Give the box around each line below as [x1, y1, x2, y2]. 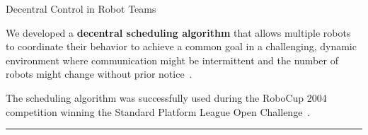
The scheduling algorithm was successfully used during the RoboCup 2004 [6, 90, 327, 105]
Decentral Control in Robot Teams [6, 1, 156, 16]
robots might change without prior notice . [6, 66, 192, 81]
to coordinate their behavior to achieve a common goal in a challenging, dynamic [6, 39, 357, 54]
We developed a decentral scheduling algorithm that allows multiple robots [6, 25, 351, 40]
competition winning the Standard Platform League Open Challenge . [6, 104, 311, 119]
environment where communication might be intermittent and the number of [6, 52, 338, 67]
